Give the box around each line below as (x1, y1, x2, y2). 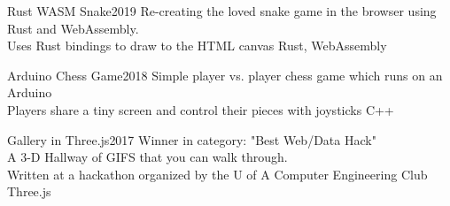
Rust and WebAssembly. (7, 19, 139, 37)
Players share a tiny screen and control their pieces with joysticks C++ (7, 100, 394, 118)
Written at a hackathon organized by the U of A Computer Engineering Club (7, 164, 428, 183)
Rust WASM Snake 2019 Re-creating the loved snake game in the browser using (7, 2, 437, 19)
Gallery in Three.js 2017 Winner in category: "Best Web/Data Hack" (7, 130, 376, 149)
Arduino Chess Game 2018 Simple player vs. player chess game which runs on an (7, 65, 443, 84)
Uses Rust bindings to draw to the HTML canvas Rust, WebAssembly (7, 36, 387, 55)
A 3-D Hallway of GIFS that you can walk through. (7, 148, 288, 166)
